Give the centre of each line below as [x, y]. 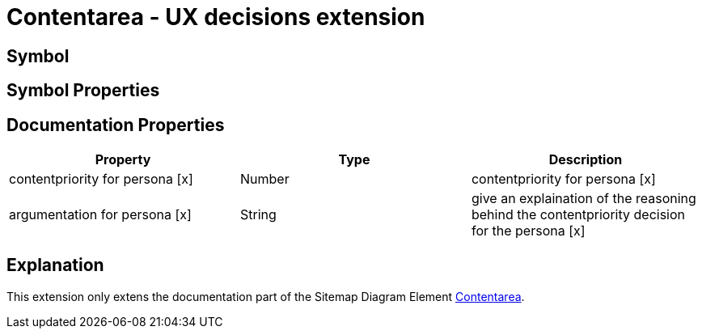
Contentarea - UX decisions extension [216, 17]
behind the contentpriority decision [578, 215]
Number [264, 179]
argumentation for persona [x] [100, 215]
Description [586, 160]
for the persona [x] [528, 231]
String [258, 215]
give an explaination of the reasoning [584, 199]
